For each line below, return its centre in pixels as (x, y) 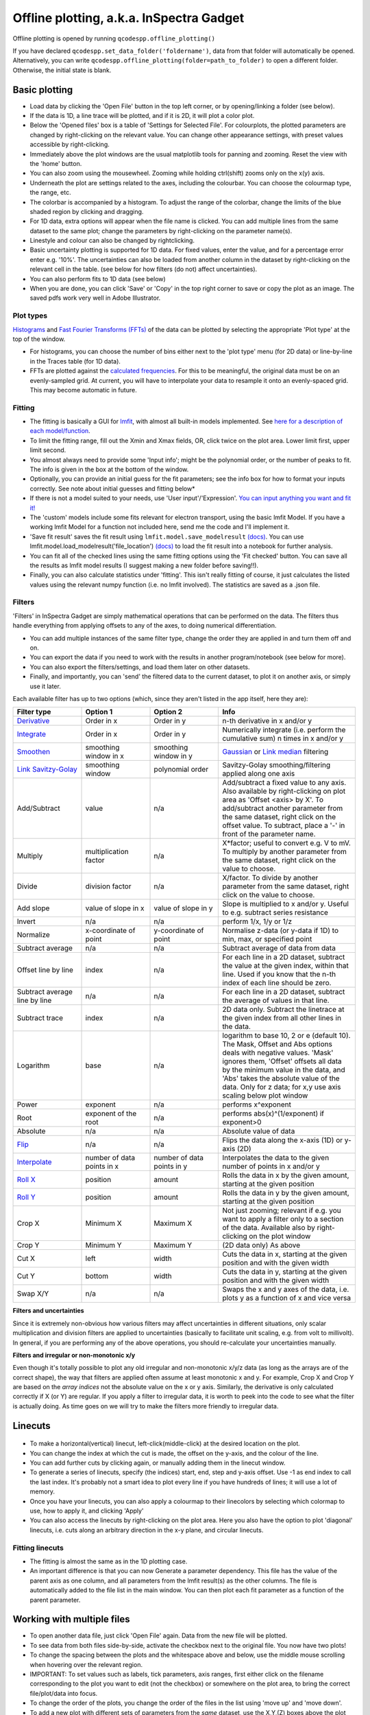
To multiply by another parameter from (285, 852)
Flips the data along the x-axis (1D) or (283, 1140)
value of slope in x (115, 908)
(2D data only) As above (261, 1245)
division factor (108, 886)
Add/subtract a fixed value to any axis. (284, 783)
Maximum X (173, 1223)
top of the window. (39, 339)
